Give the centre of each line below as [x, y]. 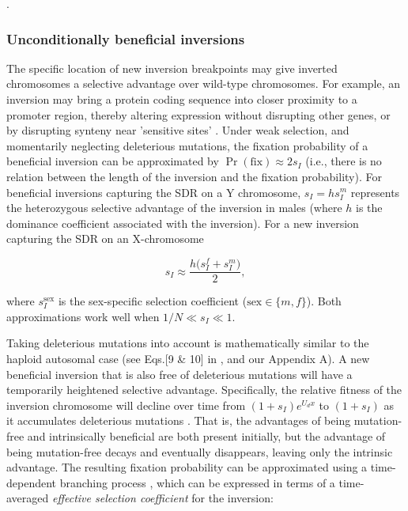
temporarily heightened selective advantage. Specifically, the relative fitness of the [204, 390]
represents [375, 192]
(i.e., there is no [344, 161]
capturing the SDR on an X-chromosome [105, 238]
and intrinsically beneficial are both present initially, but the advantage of [206, 435]
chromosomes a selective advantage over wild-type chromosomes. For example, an [204, 83]
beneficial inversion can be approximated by [113, 161]
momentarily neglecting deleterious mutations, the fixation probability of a [187, 145]
